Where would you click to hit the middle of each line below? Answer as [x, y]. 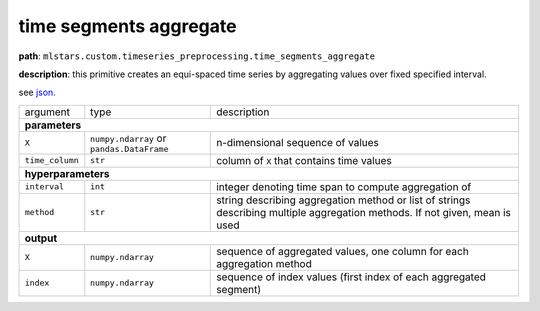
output [41, 238]
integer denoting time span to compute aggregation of [344, 187]
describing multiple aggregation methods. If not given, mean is [364, 212]
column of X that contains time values [304, 160]
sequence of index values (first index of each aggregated [351, 277]
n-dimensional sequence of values [297, 143]
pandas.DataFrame [129, 148]
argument [47, 112]
